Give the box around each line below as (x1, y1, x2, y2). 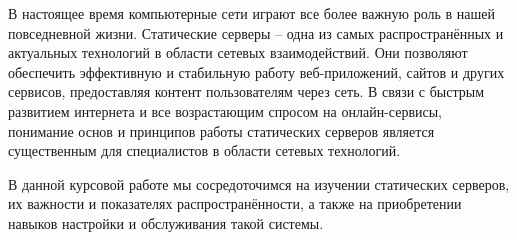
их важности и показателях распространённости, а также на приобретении (8, 193, 462, 214)
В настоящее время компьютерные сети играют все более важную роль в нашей (8, 3, 496, 23)
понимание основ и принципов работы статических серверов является (8, 120, 435, 141)
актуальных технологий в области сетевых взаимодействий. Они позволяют (8, 42, 468, 63)
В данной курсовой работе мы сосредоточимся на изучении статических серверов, (8, 173, 510, 194)
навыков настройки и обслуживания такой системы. (8, 212, 324, 233)
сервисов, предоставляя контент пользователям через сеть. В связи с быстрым (8, 81, 485, 102)
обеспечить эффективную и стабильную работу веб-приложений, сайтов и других (8, 61, 505, 82)
